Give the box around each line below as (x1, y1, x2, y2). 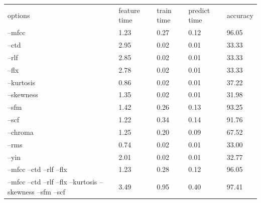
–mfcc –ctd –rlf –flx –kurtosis (8, 176, 97, 187)
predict (188, 5, 210, 15)
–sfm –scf (37, 186, 65, 196)
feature (118, 5, 140, 15)
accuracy (226, 10, 253, 20)
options (8, 10, 30, 20)
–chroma (8, 126, 34, 137)
